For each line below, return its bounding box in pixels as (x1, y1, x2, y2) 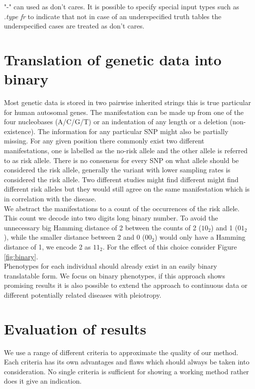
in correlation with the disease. (4, 194, 97, 204)
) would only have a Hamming (154, 232, 246, 242)
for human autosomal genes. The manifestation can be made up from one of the (4, 107, 244, 117)
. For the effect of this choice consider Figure (102, 242, 237, 251)
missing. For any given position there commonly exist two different (4, 136, 204, 146)
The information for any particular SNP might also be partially (37, 126, 229, 136)
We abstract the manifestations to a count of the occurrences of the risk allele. (4, 203, 240, 213)
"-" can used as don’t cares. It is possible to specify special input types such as (4, 1, 239, 11)
